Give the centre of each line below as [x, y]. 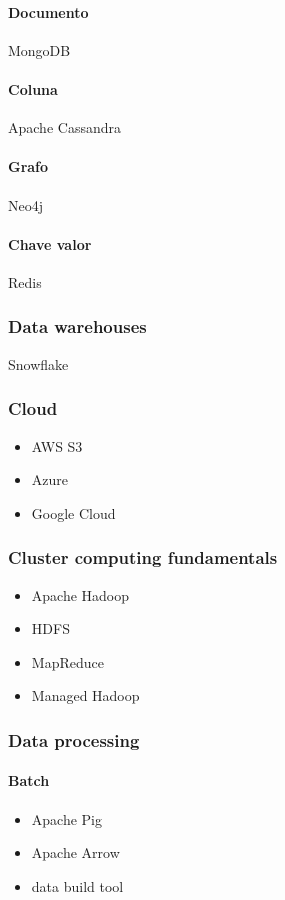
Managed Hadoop [85, 695]
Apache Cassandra [64, 127]
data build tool [77, 885]
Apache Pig [66, 818]
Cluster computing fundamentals [143, 557]
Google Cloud [73, 512]
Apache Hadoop [80, 594]
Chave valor [50, 243]
